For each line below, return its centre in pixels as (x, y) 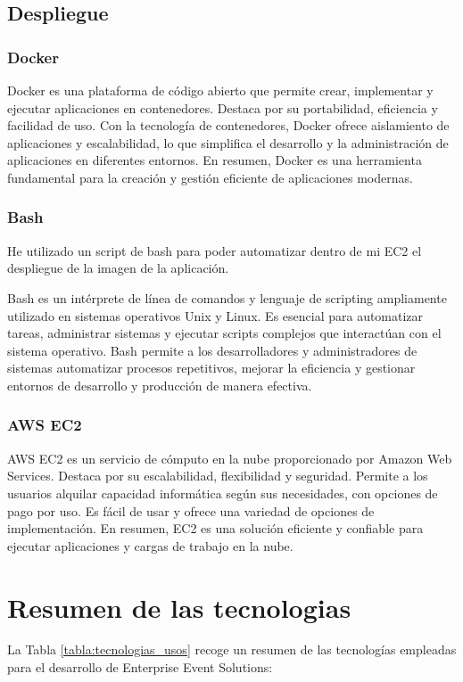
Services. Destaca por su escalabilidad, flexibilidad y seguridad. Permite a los (218, 476)
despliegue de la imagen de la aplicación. (118, 268)
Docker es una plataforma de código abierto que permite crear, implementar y (220, 90)
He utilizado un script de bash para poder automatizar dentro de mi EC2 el (215, 250)
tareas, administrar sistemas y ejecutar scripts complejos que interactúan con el (224, 333)
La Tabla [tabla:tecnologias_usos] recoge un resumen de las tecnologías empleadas (232, 649)
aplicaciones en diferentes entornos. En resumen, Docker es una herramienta (215, 160)
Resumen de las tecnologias (179, 607)
